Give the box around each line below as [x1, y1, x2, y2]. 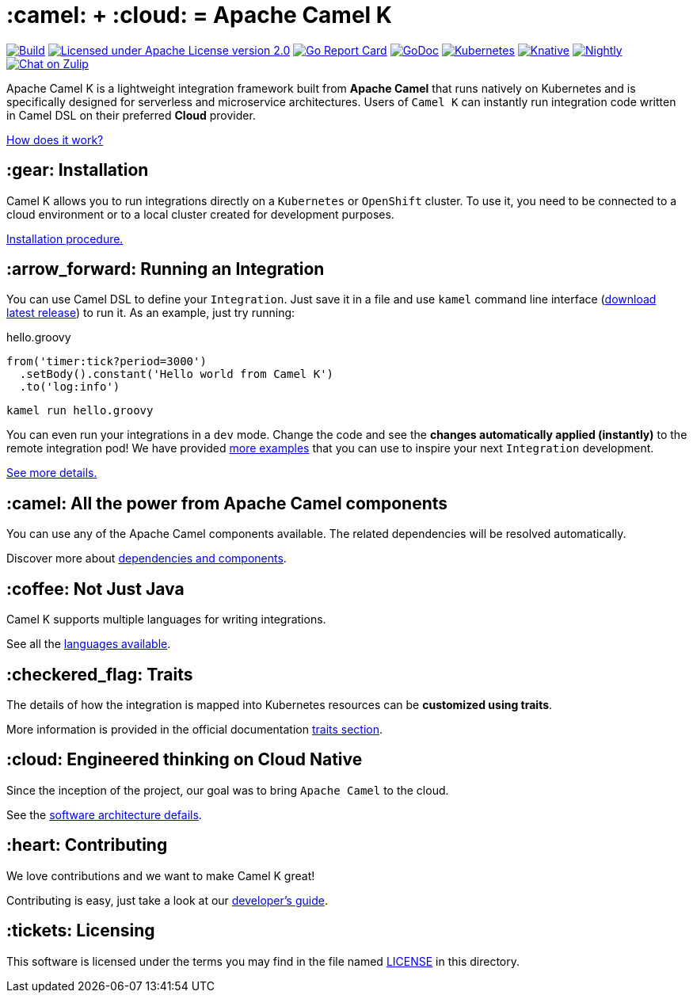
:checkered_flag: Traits [6, 664, 193, 684]
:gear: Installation [6, 160, 149, 181]
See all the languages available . [6, 637, 171, 651]
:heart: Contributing [6, 835, 168, 856]
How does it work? [6, 132, 104, 147]
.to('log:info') [19, 380, 120, 394]
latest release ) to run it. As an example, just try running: [6, 306, 295, 320]
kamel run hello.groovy [6, 404, 154, 418]
